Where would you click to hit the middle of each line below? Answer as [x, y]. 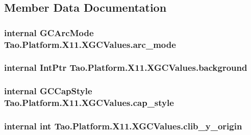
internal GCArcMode [49, 32]
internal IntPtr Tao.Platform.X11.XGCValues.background [126, 67]
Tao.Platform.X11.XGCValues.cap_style [89, 103]
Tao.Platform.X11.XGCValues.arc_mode [90, 44]
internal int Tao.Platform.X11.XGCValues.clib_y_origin [123, 126]
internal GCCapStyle [48, 91]
